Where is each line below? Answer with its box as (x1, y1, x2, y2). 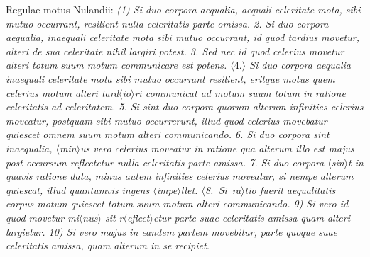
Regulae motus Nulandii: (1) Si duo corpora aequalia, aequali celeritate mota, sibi (6, 2, 361, 16)
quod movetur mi (6, 210, 79, 224)
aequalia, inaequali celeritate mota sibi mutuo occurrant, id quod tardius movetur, (6, 30, 359, 45)
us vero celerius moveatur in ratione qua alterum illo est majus (80, 140, 354, 155)
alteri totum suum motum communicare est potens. (6, 57, 227, 72)
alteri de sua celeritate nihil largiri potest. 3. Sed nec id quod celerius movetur (6, 43, 344, 58)
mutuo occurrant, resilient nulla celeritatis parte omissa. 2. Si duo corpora (6, 16, 329, 30)
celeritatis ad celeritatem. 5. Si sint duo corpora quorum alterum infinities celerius (6, 99, 364, 114)
